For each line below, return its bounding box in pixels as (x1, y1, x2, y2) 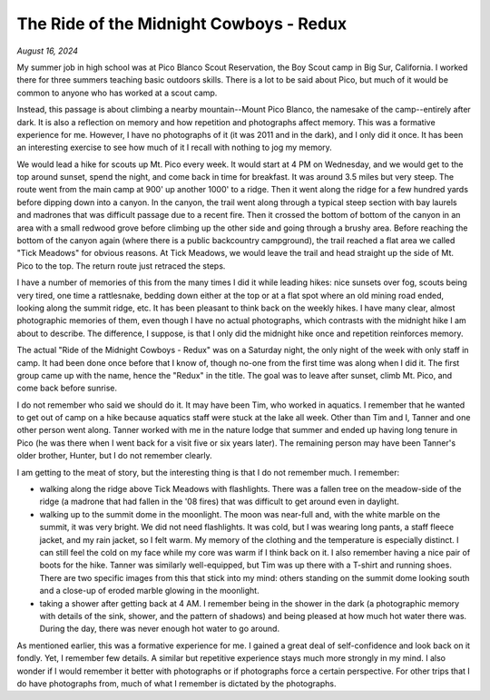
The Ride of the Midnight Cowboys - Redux (16, 14, 348, 34)
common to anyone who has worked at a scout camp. (16, 87, 218, 98)
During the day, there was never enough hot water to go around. (39, 623, 280, 635)
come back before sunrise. (16, 382, 118, 394)
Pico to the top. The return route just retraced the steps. (16, 260, 226, 271)
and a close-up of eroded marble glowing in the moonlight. (39, 586, 260, 596)
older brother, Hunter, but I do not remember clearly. (16, 450, 212, 461)
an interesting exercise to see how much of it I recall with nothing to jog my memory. (16, 142, 333, 153)
